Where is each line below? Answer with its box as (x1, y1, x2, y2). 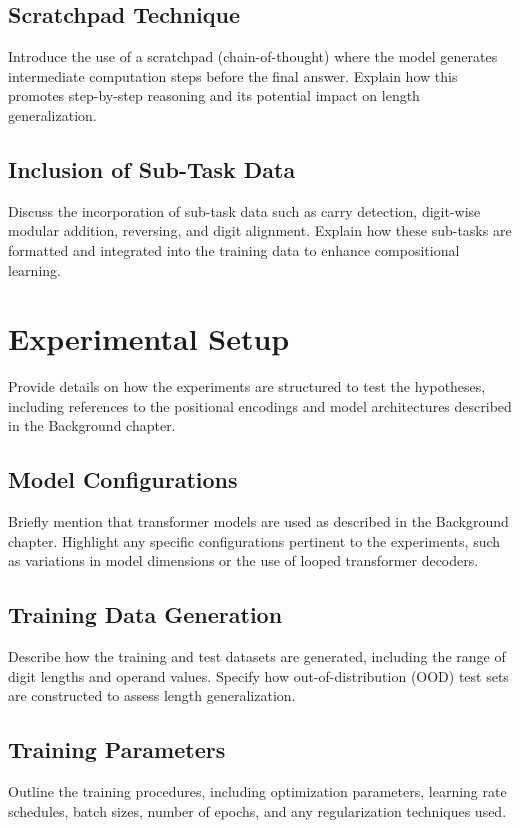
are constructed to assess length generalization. (8, 685, 296, 706)
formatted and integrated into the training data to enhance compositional (8, 239, 460, 260)
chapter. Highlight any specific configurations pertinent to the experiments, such (8, 530, 501, 551)
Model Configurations (8, 464, 238, 495)
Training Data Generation (8, 599, 283, 630)
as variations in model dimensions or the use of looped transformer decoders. (8, 550, 479, 571)
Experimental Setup (8, 318, 290, 359)
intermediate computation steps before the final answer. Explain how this (8, 65, 458, 86)
